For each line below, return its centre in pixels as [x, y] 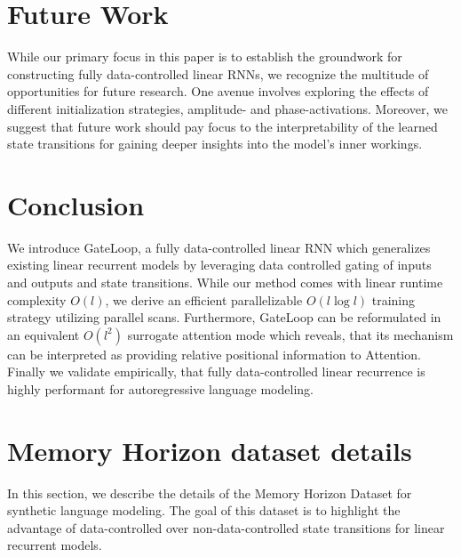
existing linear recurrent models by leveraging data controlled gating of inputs [219, 265]
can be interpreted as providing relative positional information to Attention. [214, 354]
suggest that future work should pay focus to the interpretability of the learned [223, 126]
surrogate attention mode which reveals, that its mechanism [290, 334]
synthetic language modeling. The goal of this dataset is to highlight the [204, 510]
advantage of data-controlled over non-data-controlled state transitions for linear [226, 527]
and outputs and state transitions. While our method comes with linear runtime [225, 282]
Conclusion [76, 204]
